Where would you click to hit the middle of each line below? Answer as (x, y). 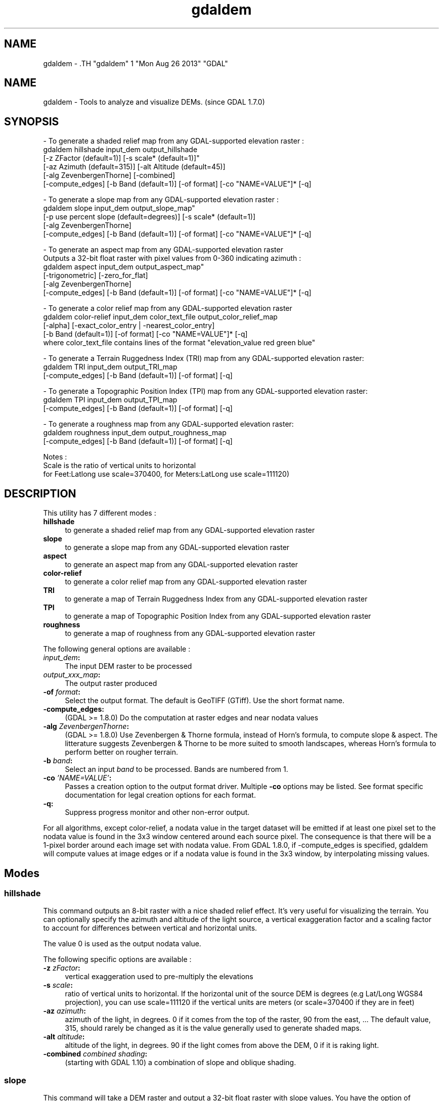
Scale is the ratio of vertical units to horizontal (120, 466)
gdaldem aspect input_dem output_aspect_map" (124, 267)
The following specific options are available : (117, 959)
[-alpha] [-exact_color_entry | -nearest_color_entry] (129, 326)
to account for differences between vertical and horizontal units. (150, 928)
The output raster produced (111, 683)
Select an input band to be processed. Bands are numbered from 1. (176, 769)
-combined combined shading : (95, 1054)
